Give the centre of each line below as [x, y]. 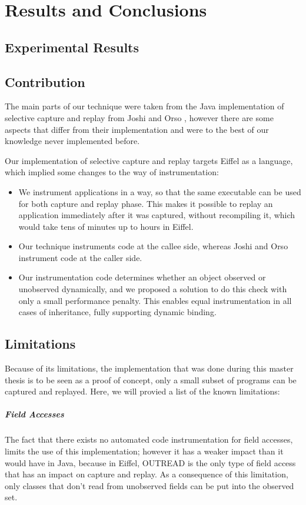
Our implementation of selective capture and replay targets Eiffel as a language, [149, 160]
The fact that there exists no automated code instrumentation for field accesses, [149, 439]
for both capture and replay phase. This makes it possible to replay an [146, 203]
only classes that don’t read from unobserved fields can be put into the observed [149, 485]
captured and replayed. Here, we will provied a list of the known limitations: [142, 391]
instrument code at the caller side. [80, 257]
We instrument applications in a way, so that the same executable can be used [160, 191]
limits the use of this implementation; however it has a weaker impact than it [144, 451]
